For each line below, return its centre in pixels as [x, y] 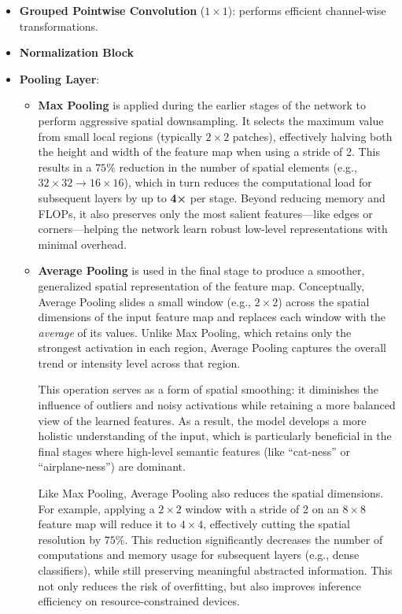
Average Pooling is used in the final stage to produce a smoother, [201, 270]
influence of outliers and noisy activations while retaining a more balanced [217, 405]
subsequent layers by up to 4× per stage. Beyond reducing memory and [212, 197]
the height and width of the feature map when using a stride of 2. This [209, 152]
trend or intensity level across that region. [139, 362]
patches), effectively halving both [312, 136]
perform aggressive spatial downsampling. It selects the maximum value [211, 120]
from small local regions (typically [120, 136]
